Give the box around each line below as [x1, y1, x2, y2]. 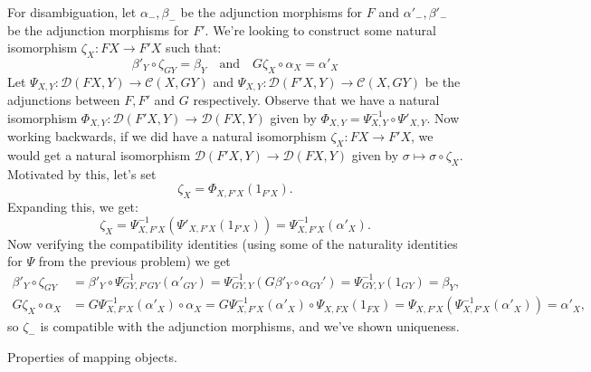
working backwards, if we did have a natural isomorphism [7, 127, 327, 146]
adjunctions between [7, 91, 120, 110]
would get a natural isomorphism [7, 146, 191, 165]
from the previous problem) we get [38, 252, 231, 271]
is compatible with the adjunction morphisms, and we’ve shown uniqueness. [40, 317, 460, 336]
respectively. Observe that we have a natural [193, 91, 440, 110]
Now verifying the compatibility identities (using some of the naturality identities [7, 234, 458, 253]
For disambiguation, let [7, 3, 137, 21]
